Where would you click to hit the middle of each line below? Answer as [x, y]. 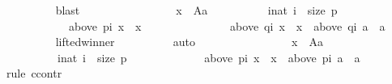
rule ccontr [34, 73]
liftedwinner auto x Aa [189, 42]
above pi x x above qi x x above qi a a [227, 25]
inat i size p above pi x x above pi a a [209, 57]
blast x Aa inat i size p [196, 10]
